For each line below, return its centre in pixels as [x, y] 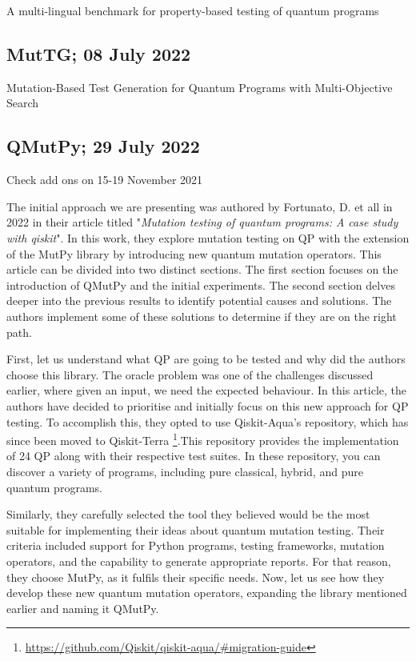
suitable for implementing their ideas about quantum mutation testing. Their [196, 529]
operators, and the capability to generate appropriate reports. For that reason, [199, 561]
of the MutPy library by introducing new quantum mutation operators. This [194, 253]
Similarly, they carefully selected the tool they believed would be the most [188, 514]
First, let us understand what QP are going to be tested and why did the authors [206, 359]
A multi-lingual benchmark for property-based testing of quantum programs [193, 10]
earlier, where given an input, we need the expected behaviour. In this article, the [206, 390]
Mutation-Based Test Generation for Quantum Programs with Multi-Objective [200, 87]
